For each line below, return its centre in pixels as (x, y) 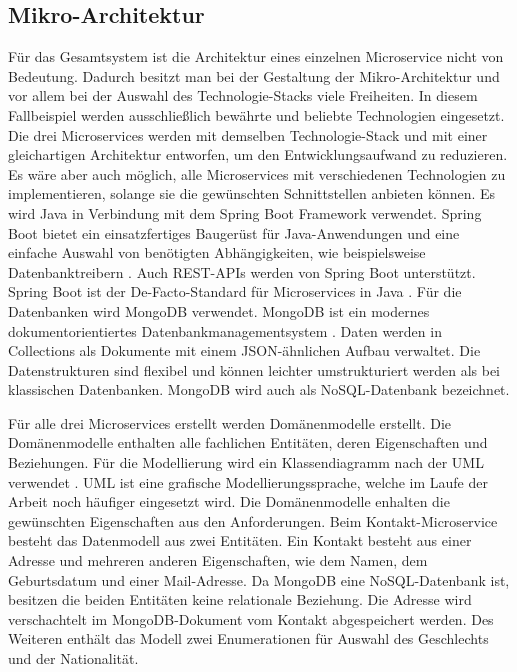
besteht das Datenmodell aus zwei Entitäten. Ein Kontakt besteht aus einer (240, 540)
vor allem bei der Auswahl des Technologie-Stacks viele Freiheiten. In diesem (243, 95)
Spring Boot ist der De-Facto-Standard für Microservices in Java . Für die (235, 291)
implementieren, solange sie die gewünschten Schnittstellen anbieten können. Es (252, 193)
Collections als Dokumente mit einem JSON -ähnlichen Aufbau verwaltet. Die (244, 350)
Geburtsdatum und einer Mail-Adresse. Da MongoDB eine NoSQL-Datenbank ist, (259, 579)
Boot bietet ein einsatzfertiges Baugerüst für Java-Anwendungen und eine (234, 232)
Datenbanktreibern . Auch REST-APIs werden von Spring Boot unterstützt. (242, 271)
